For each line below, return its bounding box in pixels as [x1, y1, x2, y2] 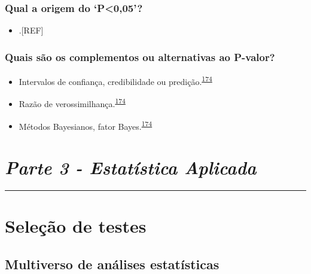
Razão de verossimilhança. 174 [19, 96, 126, 109]
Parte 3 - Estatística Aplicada [5, 154, 257, 179]
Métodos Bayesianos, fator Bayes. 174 [19, 118, 153, 132]
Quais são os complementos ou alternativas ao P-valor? [5, 49, 275, 64]
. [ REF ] [19, 24, 44, 36]
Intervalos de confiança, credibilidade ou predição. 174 [19, 74, 212, 87]
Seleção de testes [5, 214, 147, 238]
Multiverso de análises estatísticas [5, 254, 219, 273]
